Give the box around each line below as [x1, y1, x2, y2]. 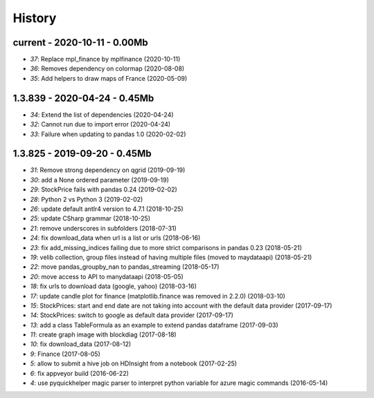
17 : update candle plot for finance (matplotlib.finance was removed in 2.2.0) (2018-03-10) [30, 292, 285, 300]
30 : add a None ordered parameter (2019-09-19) [30, 176, 170, 184]
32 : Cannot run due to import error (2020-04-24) [30, 120, 171, 129]
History [12, 10, 57, 26]
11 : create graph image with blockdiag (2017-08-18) [30, 330, 177, 339]
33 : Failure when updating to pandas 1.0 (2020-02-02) [30, 130, 186, 138]
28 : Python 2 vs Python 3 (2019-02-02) [30, 195, 143, 203]
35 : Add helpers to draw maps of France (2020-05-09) [30, 74, 188, 82]
